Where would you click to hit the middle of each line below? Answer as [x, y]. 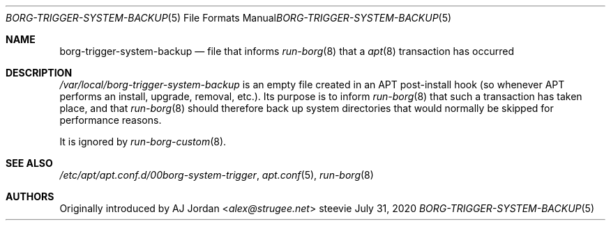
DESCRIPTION [39, 73]
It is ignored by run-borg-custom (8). [143, 142]
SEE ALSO [29, 163]
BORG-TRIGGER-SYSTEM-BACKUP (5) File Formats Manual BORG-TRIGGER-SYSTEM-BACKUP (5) [229, 18]
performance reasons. [111, 120]
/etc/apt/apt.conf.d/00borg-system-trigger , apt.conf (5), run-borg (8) [217, 175]
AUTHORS [30, 196]
